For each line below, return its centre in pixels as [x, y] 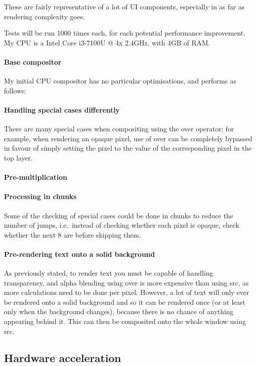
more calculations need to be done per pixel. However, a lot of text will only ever [127, 292]
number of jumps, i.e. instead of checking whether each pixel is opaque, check [122, 225]
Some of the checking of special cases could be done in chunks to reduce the [119, 215]
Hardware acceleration [63, 357]
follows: [15, 90]
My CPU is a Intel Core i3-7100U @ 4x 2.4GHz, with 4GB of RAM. [107, 42]
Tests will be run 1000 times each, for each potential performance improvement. [125, 33]
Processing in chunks [40, 196]
